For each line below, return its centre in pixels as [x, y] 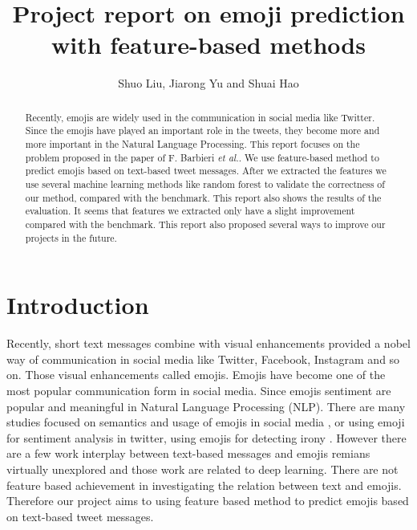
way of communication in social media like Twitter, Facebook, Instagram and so [203, 359]
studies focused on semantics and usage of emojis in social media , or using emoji [206, 422]
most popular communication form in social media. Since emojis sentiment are [199, 390]
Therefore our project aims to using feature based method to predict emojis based [208, 501]
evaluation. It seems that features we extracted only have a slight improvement [190, 211]
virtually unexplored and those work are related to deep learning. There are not [202, 469]
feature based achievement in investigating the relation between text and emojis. [204, 485]
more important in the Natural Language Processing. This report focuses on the [192, 144]
